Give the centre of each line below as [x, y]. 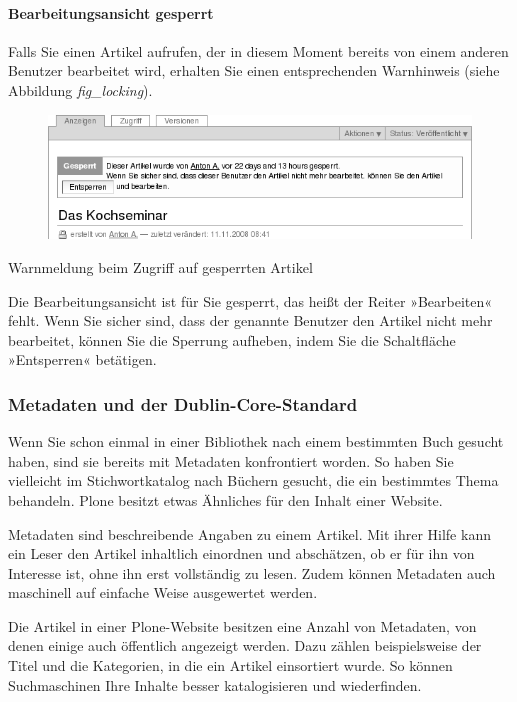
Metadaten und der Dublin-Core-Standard [183, 403]
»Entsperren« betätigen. [82, 359]
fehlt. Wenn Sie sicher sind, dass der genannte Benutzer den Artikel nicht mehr [250, 320]
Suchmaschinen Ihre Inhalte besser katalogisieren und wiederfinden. [215, 684]
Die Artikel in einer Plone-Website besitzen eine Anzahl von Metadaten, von [242, 625]
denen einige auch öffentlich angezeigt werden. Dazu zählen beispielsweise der [245, 645]
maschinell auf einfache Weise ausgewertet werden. [163, 592]
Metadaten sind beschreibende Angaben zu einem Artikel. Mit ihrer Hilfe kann [249, 533]
